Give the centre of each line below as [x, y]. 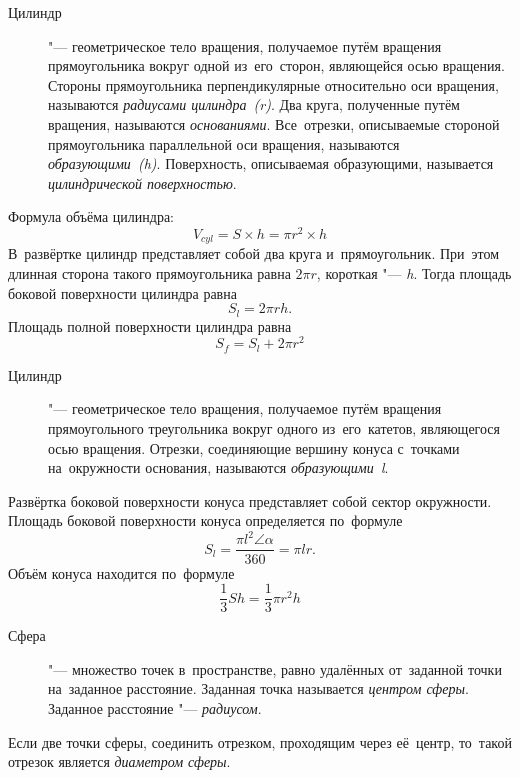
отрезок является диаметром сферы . [119, 761]
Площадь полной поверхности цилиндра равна [150, 325]
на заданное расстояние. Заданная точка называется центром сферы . [258, 688]
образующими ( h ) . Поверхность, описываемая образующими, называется [271, 163]
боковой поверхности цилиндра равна [122, 292]
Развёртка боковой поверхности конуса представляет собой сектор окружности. [250, 500]
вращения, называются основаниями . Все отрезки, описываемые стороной [274, 123]
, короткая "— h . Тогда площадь [414, 273]
